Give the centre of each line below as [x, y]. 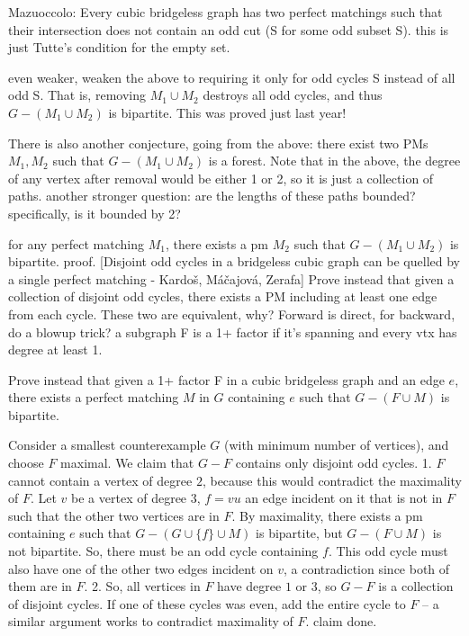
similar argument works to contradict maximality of [151, 621]
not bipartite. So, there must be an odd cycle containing [163, 551]
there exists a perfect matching [94, 397]
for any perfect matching [76, 243]
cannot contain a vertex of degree [100, 480]
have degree [249, 586]
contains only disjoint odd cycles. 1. [334, 463]
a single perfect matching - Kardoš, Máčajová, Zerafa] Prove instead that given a [231, 278]
